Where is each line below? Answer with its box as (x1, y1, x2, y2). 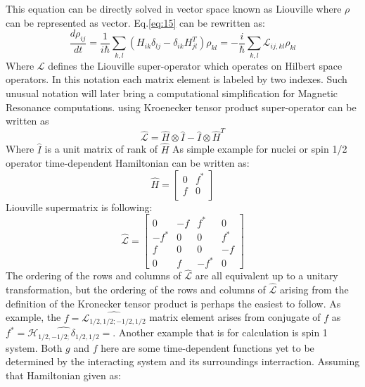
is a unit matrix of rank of (44, 141, 158, 156)
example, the (6, 310, 61, 324)
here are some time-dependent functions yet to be (101, 340, 314, 355)
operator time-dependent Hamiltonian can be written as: (6, 156, 250, 170)
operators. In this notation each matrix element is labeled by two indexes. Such (6, 72, 347, 87)
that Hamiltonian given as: (6, 367, 121, 382)
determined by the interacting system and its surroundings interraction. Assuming (6, 354, 360, 369)
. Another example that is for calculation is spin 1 (113, 325, 328, 340)
